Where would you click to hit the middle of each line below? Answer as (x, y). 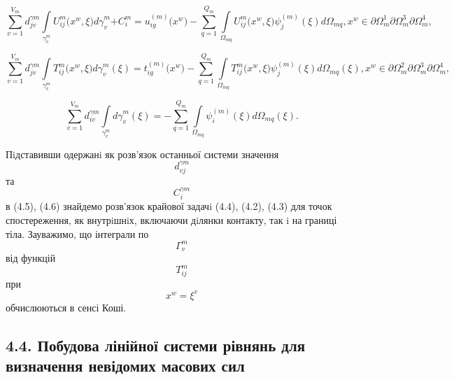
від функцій (31, 258)
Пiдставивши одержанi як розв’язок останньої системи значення (142, 154)
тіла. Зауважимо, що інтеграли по (77, 233)
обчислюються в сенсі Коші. (66, 307)
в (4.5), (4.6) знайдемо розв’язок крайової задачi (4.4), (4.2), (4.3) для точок (169, 206)
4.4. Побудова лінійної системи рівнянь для (156, 345)
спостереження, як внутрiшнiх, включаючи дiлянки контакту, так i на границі (171, 219)
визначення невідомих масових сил (125, 366)
